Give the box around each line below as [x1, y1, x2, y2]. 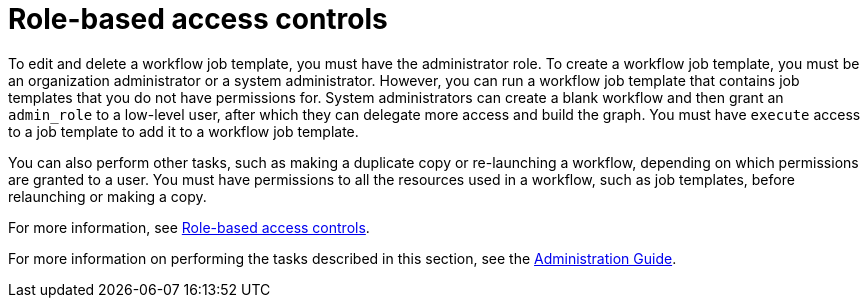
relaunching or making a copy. [8, 187, 207, 205]
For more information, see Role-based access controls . [8, 218, 370, 236]
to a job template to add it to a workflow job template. [8, 122, 359, 140]
